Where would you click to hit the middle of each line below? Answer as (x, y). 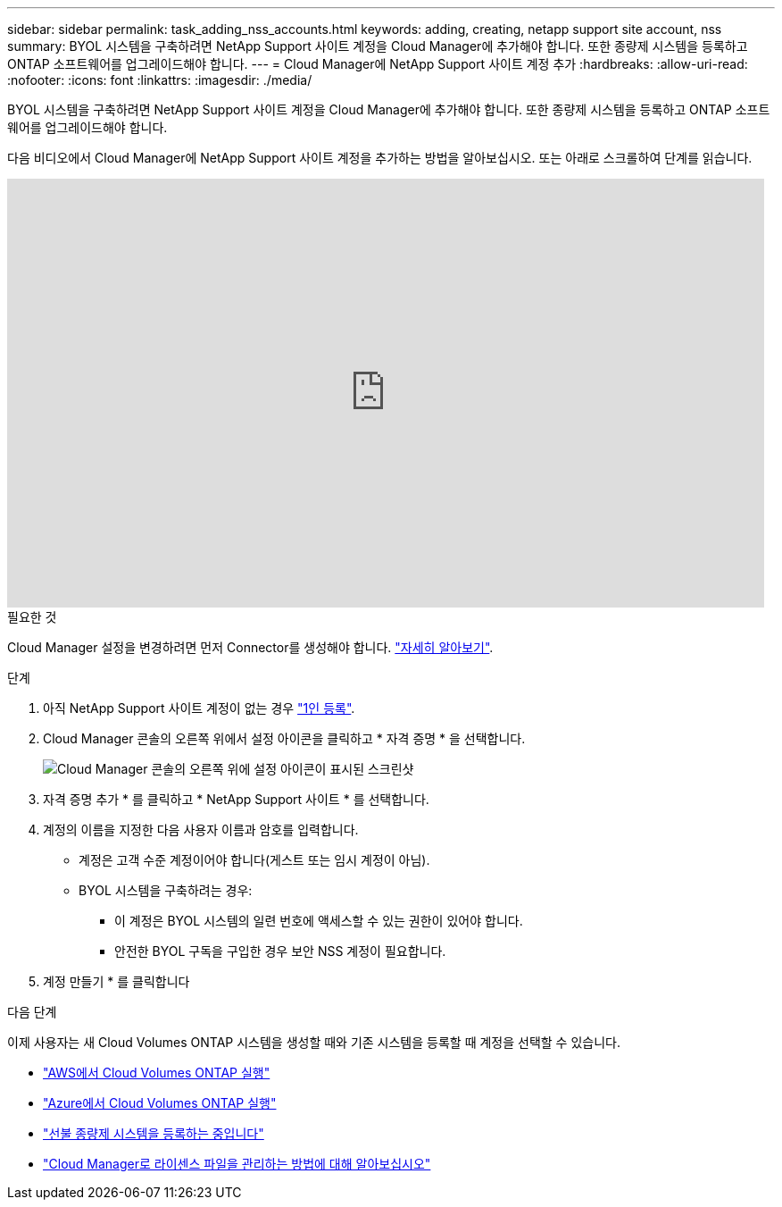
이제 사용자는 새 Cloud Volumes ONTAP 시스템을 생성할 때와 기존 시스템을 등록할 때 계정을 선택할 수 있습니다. (314, 1042)
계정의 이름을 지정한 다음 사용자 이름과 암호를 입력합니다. (201, 830)
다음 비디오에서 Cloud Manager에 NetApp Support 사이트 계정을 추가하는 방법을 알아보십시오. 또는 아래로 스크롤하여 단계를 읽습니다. (380, 158)
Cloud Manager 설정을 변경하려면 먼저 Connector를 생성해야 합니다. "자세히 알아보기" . (250, 647)
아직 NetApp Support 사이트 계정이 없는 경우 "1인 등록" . (199, 708)
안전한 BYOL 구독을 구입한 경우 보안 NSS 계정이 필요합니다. (280, 951)
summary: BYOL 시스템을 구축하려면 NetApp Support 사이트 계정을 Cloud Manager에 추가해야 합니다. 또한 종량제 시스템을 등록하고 (378, 46)
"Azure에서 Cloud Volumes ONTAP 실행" (160, 1103)
